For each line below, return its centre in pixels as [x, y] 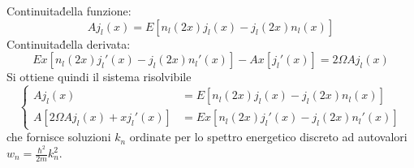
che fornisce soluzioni [59, 137]
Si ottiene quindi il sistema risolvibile [99, 77]
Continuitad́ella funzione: [69, 11]
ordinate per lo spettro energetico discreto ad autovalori [268, 137]
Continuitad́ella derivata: [69, 43]
